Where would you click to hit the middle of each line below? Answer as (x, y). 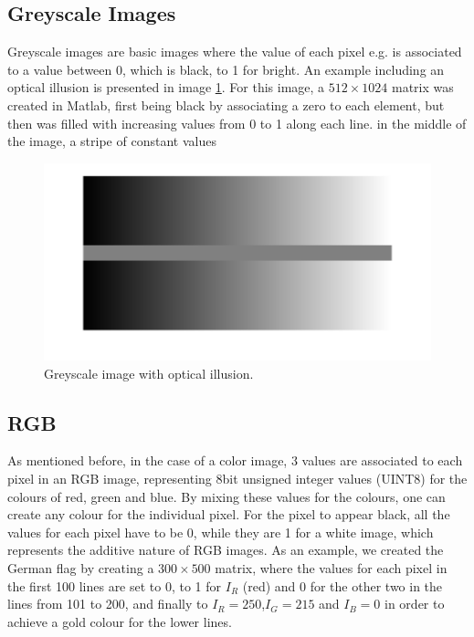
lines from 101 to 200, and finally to (108, 604)
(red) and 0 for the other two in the (342, 585)
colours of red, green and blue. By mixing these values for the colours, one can (226, 496)
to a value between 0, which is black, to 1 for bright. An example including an (226, 69)
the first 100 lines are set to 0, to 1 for (115, 585)
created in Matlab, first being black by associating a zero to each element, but (226, 104)
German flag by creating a (81, 567)
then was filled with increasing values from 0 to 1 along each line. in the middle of (237, 123)
